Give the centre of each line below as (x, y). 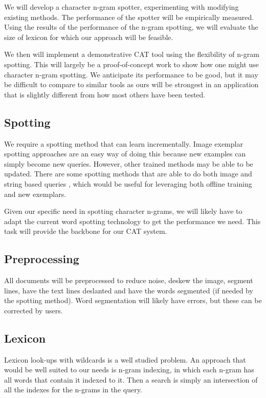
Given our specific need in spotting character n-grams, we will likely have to (123, 211)
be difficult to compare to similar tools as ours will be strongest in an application (131, 84)
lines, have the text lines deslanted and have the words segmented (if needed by (129, 290)
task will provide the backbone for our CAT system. (86, 231)
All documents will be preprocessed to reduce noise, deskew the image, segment (129, 280)
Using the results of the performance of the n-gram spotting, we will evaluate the (131, 27)
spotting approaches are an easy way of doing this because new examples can (125, 154)
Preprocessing (42, 259)
